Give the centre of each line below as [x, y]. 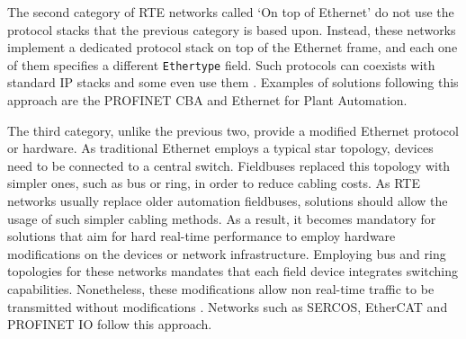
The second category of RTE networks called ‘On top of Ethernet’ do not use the [231, 12]
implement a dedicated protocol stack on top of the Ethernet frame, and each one [233, 47]
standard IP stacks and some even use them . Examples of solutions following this [233, 82]
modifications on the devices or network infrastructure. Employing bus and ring [227, 253]
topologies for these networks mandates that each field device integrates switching [233, 271]
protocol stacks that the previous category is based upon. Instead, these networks [232, 29]
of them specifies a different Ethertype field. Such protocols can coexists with [221, 64]
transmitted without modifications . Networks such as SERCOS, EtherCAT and [228, 306]
